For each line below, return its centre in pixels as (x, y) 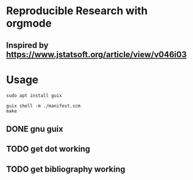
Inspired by (27, 45)
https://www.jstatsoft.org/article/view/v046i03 (96, 54)
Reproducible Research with (77, 11)
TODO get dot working (48, 149)
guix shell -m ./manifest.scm (44, 106)
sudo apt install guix (34, 96)
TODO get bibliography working (66, 169)
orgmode (29, 23)
